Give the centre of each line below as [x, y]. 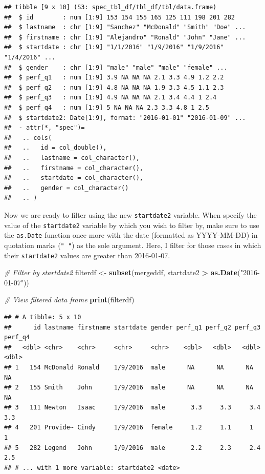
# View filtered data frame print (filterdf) [69, 300]
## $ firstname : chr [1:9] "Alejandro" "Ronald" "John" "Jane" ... [125, 37]
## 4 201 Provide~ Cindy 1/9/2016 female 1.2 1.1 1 [129, 428]
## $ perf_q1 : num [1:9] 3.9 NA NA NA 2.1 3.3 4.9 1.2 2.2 [114, 78]
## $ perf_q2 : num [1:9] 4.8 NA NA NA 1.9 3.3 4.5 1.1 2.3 [114, 87]
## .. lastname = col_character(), [72, 158]
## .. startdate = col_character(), [74, 178]
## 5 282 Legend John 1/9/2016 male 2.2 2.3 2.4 [132, 448]
